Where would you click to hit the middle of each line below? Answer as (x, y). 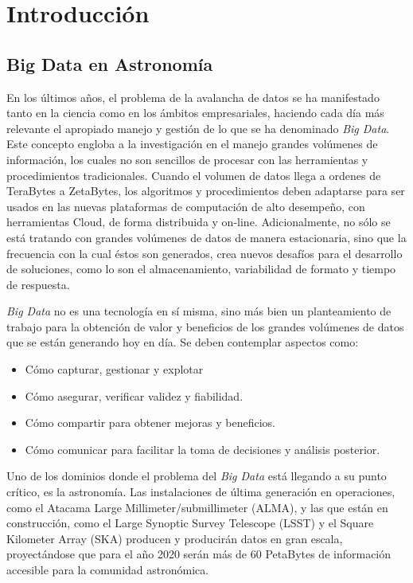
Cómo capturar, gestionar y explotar (114, 369)
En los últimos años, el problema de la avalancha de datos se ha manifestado (193, 97)
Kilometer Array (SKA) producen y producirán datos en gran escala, (175, 538)
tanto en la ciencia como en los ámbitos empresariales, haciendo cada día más (195, 113)
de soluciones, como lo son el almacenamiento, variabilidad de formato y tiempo (201, 269)
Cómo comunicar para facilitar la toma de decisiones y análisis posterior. (203, 449)
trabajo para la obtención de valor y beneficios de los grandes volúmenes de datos (205, 326)
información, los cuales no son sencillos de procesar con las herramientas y (187, 159)
